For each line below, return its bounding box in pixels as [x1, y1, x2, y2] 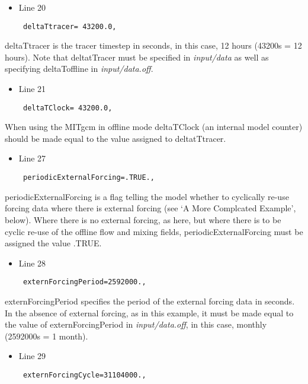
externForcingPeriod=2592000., [23, 278, 146, 287]
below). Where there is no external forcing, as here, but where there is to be [5, 213, 281, 226]
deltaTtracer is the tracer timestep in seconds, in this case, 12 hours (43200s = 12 [5, 39, 302, 52]
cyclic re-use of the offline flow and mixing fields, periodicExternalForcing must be [5, 225, 303, 237]
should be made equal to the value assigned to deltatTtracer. [5, 132, 226, 144]
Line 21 [18, 82, 46, 95]
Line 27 [18, 152, 46, 164]
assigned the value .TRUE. [5, 237, 102, 249]
